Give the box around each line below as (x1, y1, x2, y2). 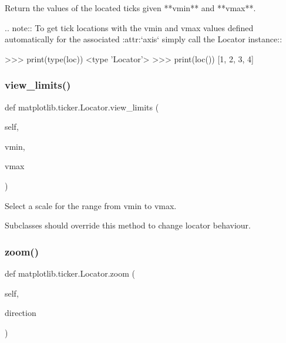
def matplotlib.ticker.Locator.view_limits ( (5, 100, 159, 113)
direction (5, 307, 36, 319)
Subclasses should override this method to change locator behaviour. (5, 219, 251, 231)
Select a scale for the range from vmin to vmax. (5, 199, 177, 211)
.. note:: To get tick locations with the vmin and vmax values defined (5, 21, 254, 33)
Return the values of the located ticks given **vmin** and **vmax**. (5, 2, 256, 14)
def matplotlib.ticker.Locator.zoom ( (5, 267, 135, 279)
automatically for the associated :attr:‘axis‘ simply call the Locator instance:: (5, 33, 282, 45)
